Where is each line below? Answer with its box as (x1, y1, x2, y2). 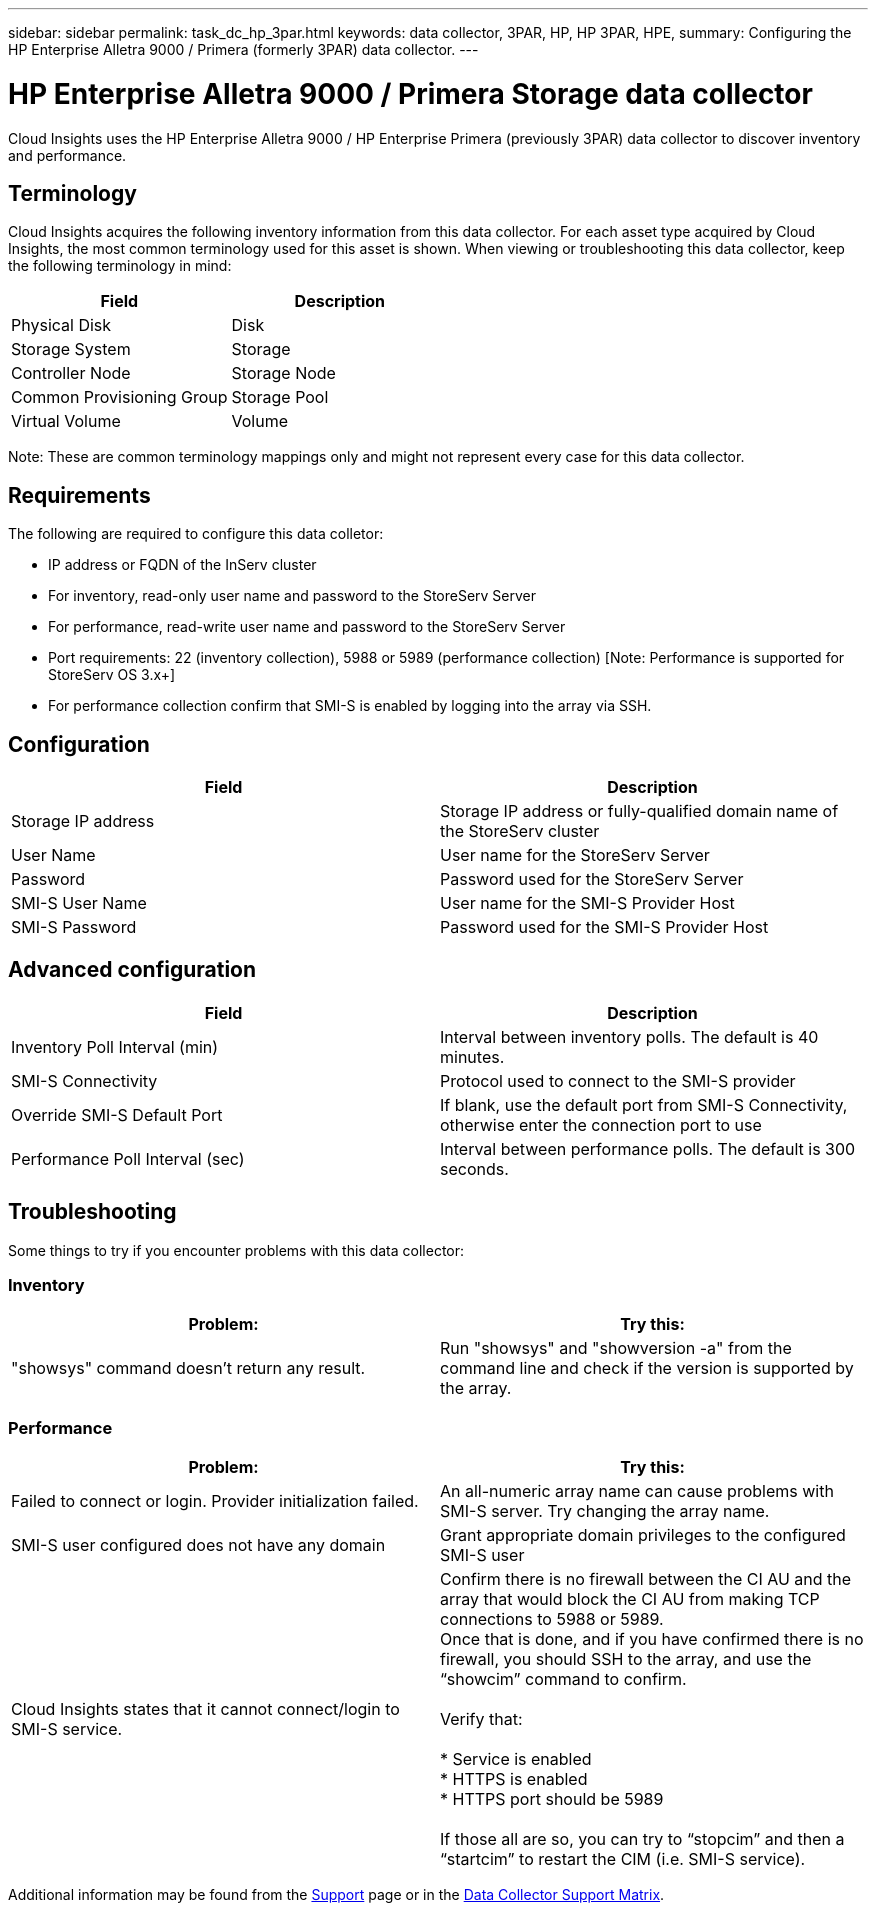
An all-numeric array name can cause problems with (440, 1481, 834, 1502)
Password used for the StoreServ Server (440, 869, 744, 890)
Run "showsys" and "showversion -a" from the (440, 1338, 792, 1359)
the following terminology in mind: (8, 257, 232, 275)
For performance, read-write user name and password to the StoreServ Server (48, 618, 566, 636)
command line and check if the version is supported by (440, 1358, 854, 1379)
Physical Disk (11, 315, 112, 336)
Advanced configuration (8, 957, 257, 983)
